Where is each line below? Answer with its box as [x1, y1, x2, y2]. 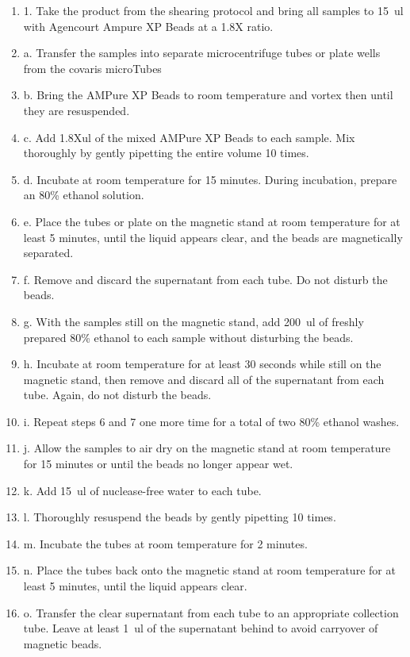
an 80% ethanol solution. [23, 186, 144, 203]
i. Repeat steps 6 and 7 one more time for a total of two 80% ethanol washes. [23, 413, 400, 429]
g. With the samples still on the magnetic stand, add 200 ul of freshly [23, 313, 364, 329]
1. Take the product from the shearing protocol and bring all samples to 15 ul [23, 2, 404, 18]
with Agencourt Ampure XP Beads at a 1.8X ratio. [23, 17, 274, 34]
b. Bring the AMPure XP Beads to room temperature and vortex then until [23, 86, 393, 103]
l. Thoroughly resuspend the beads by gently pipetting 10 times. [23, 509, 336, 525]
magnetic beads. [23, 635, 102, 651]
